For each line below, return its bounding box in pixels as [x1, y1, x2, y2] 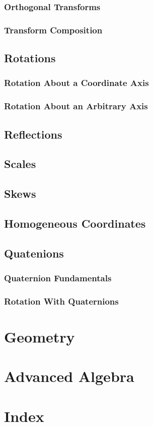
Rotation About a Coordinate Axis [4, 76, 149, 89]
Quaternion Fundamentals [4, 271, 112, 284]
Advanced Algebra [4, 366, 134, 387]
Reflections [4, 126, 62, 142]
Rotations [4, 50, 56, 66]
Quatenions [4, 245, 64, 261]
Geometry [4, 326, 75, 347]
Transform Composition [4, 23, 103, 36]
